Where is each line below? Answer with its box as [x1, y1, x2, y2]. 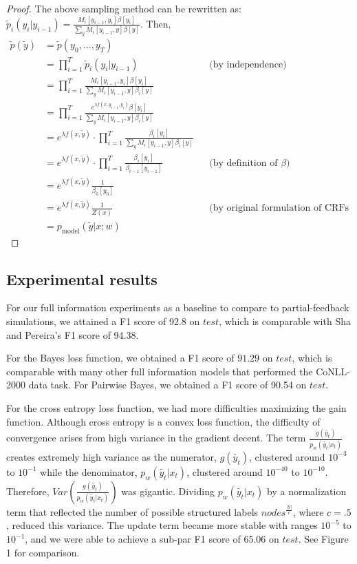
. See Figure [298, 532, 349, 546]
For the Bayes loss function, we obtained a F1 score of [6, 351, 235, 365]
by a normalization [267, 483, 347, 498]
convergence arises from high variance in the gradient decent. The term [6, 430, 306, 445]
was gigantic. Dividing [121, 483, 215, 498]
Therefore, [6, 483, 50, 498]
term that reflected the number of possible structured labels [6, 504, 259, 519]
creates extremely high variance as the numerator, [6, 449, 217, 463]
